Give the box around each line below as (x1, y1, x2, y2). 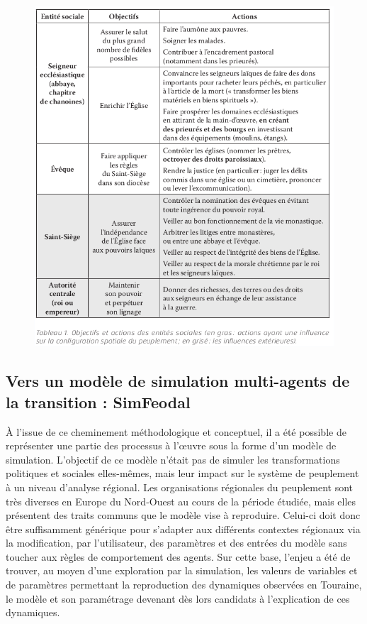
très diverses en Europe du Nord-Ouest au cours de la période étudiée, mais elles (6, 493, 356, 508)
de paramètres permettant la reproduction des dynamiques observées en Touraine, (6, 577, 362, 592)
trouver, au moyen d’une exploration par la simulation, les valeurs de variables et (6, 563, 358, 578)
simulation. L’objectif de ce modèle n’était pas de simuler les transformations (6, 451, 340, 466)
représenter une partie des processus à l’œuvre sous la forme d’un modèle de (6, 438, 337, 453)
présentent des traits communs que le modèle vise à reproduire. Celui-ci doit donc (6, 508, 361, 522)
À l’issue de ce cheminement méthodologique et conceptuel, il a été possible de (6, 424, 346, 439)
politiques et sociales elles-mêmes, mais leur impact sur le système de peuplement (6, 466, 359, 481)
